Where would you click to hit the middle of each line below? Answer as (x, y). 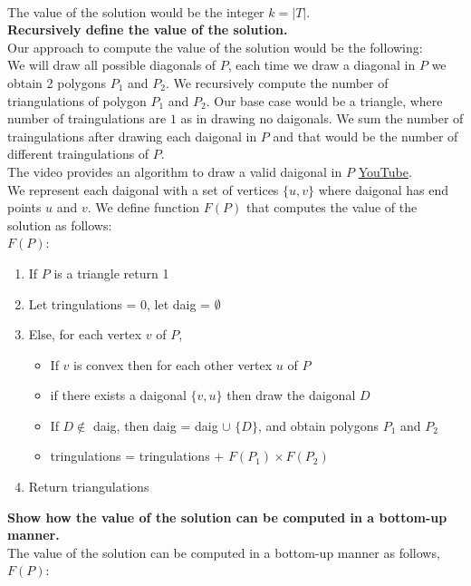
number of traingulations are (87, 118)
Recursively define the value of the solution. (148, 29)
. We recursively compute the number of (277, 82)
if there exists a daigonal (118, 395)
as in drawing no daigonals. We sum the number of (322, 118)
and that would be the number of (365, 136)
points (24, 207)
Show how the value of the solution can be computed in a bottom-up (227, 517)
